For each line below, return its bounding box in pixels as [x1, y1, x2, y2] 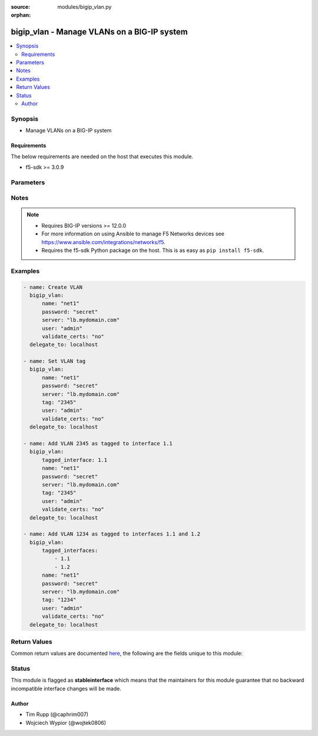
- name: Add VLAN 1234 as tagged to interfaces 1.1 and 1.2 [23, 531, 201, 538]
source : [11, 4, 31, 10]
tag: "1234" [42, 597, 77, 603]
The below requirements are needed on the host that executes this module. [11, 153, 194, 160]
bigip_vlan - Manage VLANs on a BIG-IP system [11, 27, 188, 37]
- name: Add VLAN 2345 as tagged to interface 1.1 [23, 440, 173, 447]
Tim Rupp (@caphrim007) [25, 711, 88, 718]
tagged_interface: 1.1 [42, 457, 108, 463]
